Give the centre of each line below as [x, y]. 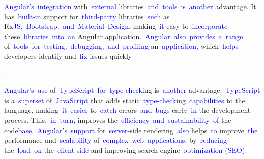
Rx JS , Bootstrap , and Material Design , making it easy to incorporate [116, 26]
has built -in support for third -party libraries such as [87, 16]
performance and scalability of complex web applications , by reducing [115, 140]
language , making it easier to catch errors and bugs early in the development [127, 110]
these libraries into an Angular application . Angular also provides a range [124, 36]
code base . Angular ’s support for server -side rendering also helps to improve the [131, 130]
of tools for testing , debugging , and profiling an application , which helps [121, 46]
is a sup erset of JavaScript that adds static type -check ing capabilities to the [125, 100]
